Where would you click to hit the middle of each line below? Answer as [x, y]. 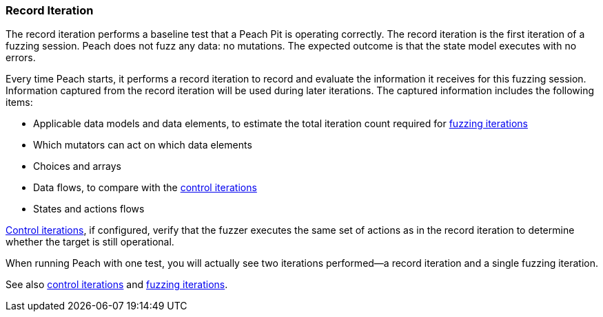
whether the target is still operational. [90, 242]
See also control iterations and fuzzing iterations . [117, 285]
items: [19, 102]
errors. [21, 58]
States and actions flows [89, 209]
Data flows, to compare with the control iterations [145, 188]
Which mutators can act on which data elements [143, 145]
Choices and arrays [77, 166]
